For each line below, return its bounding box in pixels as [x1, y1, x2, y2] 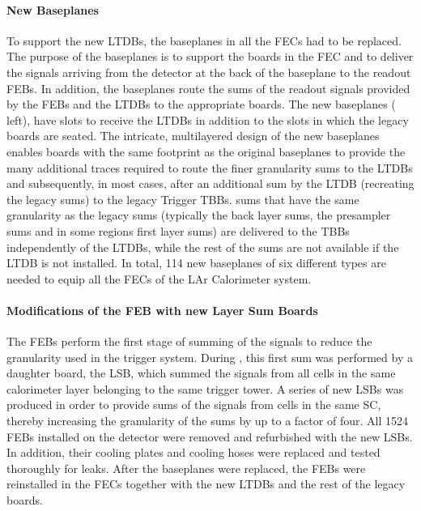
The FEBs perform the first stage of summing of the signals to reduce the [6, 333, 372, 350]
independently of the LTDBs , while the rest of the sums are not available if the [6, 238, 399, 255]
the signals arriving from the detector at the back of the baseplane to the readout [6, 63, 411, 80]
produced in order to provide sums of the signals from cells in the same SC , [6, 396, 381, 413]
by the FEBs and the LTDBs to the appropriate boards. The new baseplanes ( [6, 96, 396, 113]
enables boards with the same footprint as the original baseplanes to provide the [6, 143, 406, 160]
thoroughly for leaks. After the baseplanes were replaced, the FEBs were [6, 459, 366, 476]
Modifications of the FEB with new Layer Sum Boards [6, 301, 318, 318]
